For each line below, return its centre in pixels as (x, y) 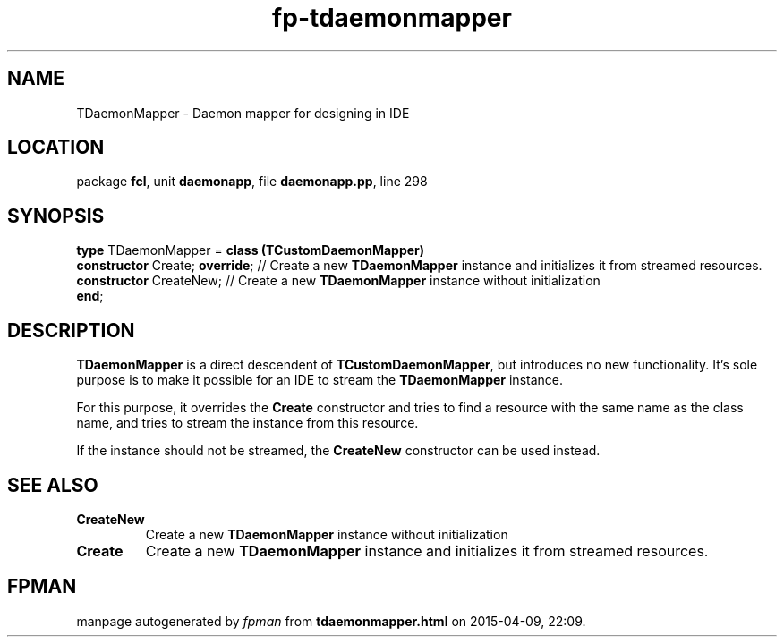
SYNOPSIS (56, 216)
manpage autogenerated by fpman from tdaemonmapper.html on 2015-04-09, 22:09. (331, 621)
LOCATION (56, 148)
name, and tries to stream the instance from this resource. (247, 423)
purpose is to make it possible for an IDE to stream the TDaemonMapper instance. (320, 380)
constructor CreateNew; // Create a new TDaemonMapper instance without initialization (338, 281)
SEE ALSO (53, 485)
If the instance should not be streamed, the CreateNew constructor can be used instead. (338, 451)
